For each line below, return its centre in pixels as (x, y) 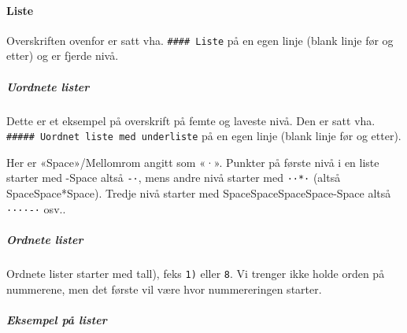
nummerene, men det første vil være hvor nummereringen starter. (164, 289)
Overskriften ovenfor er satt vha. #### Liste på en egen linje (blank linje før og (200, 40)
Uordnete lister (48, 86)
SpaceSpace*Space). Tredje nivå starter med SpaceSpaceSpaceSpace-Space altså (199, 193)
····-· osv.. (36, 208)
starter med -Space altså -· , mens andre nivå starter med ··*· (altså (174, 178)
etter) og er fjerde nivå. (63, 55)
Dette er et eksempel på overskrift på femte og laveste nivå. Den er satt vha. (191, 120)
